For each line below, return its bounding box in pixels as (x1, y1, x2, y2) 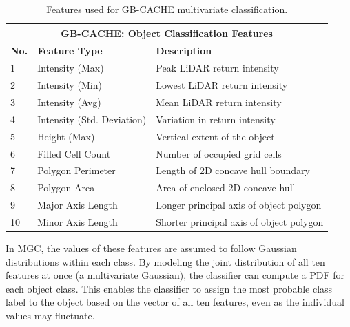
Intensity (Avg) (37, 94, 101, 109)
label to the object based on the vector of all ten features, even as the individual (6, 295, 344, 309)
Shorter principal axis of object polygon (156, 214, 324, 229)
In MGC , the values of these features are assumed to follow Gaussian (6, 240, 297, 255)
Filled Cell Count (37, 146, 111, 160)
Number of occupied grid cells (156, 146, 282, 160)
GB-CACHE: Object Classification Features (61, 25, 273, 40)
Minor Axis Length (37, 214, 118, 229)
